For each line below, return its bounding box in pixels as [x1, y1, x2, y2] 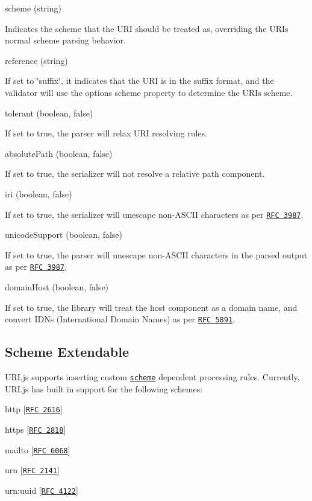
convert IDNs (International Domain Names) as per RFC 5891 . [5, 313, 235, 325]
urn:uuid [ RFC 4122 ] [5, 483, 78, 496]
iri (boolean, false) [5, 187, 72, 200]
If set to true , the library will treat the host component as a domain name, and [5, 301, 298, 313]
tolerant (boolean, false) [5, 106, 93, 119]
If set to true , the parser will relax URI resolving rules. [5, 127, 207, 139]
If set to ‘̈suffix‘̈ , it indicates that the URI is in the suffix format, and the [5, 74, 274, 87]
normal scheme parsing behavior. [5, 34, 126, 46]
